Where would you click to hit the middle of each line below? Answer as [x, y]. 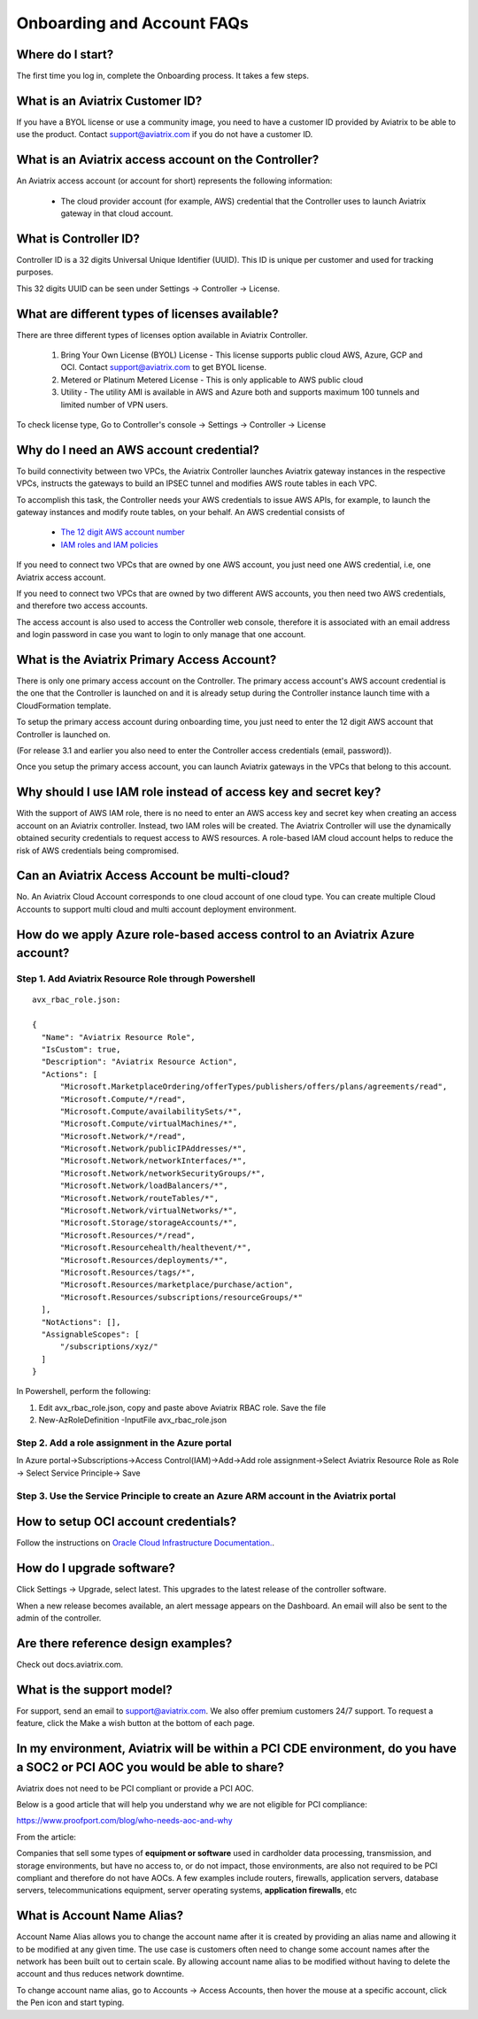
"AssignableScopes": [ [90, 1334]
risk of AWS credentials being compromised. [98, 851]
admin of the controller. [59, 1618]
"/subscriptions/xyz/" [109, 1347]
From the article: [46, 1837]
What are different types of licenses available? [147, 314]
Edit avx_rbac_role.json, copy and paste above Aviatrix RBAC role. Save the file [182, 1407]
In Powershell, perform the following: [84, 1391]
